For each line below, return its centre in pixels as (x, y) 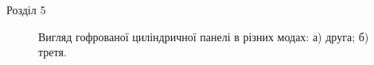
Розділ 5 (26, 10)
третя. (53, 52)
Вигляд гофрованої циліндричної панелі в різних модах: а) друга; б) (204, 36)
